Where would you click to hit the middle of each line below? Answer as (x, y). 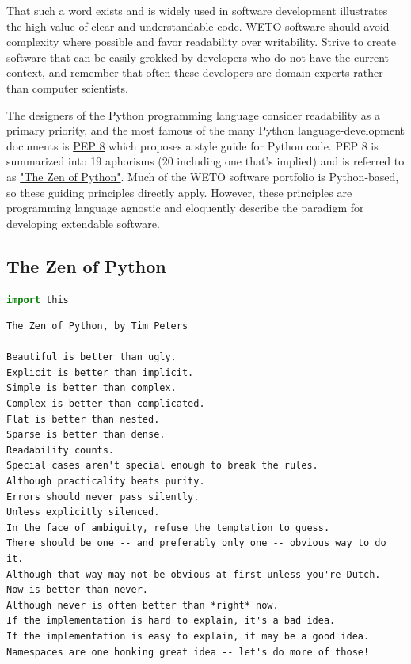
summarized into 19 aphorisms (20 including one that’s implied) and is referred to (205, 161)
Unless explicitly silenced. (83, 512)
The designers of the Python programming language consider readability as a (194, 114)
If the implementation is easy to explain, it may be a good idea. (188, 636)
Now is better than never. (77, 590)
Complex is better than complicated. (106, 404)
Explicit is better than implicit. (100, 372)
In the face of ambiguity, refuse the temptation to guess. (168, 527)
